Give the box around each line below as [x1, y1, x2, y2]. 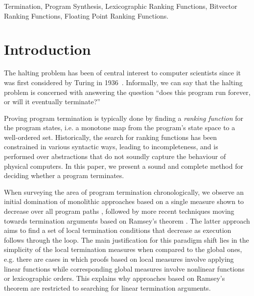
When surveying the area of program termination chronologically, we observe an [4, 186, 244, 197]
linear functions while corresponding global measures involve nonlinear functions [4, 263, 245, 273]
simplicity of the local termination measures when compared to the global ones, [4, 244, 242, 254]
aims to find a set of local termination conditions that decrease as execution [4, 225, 231, 235]
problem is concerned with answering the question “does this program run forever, [4, 87, 251, 97]
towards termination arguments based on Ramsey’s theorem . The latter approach [4, 215, 250, 226]
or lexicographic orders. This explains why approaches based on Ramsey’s [4, 273, 225, 283]
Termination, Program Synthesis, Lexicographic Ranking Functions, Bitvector [4, 1, 237, 11]
